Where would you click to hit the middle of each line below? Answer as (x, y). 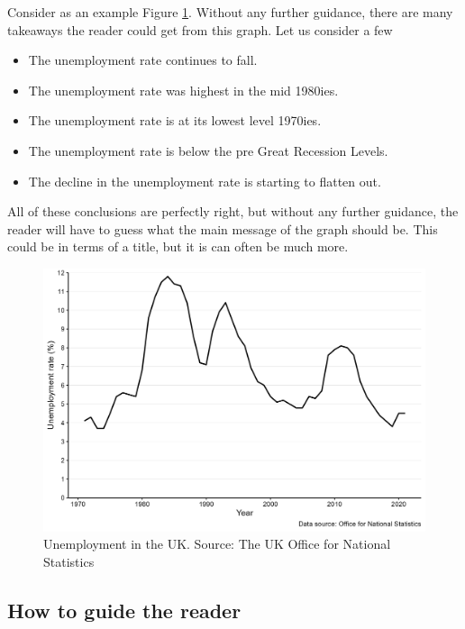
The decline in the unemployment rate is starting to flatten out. (205, 181)
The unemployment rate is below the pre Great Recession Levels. (208, 150)
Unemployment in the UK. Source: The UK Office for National (217, 544)
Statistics (69, 562)
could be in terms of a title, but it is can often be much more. (178, 246)
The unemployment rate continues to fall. (143, 60)
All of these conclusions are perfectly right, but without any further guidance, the (233, 211)
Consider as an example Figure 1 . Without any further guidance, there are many (230, 12)
